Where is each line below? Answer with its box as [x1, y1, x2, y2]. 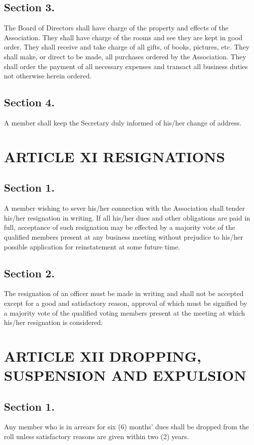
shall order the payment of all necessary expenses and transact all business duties [4, 61, 248, 71]
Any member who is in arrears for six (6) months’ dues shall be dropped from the [4, 421, 249, 432]
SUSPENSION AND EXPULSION [4, 365, 247, 385]
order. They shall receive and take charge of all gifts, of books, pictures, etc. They [4, 42, 250, 52]
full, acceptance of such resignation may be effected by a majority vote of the [4, 222, 235, 232]
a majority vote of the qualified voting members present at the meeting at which [4, 307, 245, 318]
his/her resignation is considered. [4, 317, 103, 327]
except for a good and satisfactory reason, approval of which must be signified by [4, 297, 247, 308]
